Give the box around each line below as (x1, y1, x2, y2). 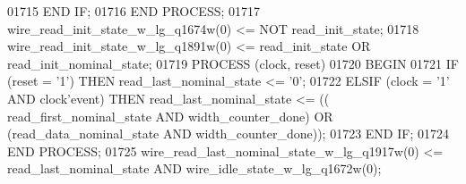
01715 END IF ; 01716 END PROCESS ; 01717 (7, 2, 261, 20)
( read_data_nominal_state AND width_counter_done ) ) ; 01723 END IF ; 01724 (7, 124, 449, 143)
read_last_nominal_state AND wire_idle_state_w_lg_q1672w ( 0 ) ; (7, 159, 382, 178)
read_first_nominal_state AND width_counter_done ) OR (7, 106, 333, 125)
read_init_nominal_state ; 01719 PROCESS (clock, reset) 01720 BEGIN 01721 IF (7, 54, 459, 72)
